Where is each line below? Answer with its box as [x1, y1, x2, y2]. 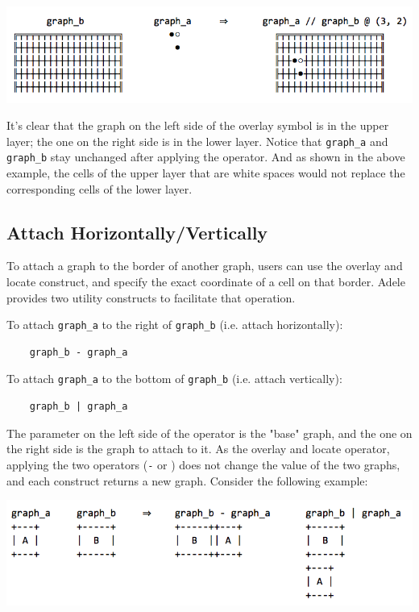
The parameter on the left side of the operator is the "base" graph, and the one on [6, 424, 413, 441]
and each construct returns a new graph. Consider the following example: [6, 472, 368, 489]
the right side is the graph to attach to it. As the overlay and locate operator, [6, 440, 390, 457]
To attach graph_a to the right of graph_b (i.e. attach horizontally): [6, 316, 343, 333]
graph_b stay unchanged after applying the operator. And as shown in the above [6, 148, 405, 165]
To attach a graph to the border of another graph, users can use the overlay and [6, 257, 403, 274]
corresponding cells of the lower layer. [6, 180, 193, 197]
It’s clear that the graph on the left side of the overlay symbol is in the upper [6, 117, 389, 134]
